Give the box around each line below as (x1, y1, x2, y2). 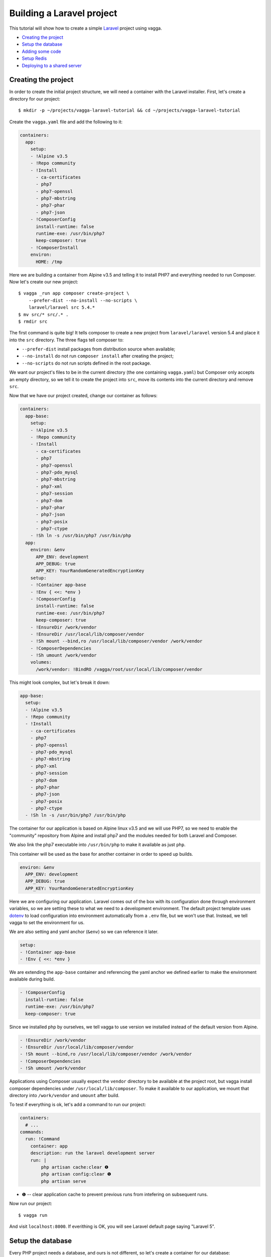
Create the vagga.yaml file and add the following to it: (9, 119, 123, 125)
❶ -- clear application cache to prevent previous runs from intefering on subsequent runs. (22, 1191, 208, 1197)
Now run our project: (9, 1201, 52, 1207)
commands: (20, 1129, 44, 1135)
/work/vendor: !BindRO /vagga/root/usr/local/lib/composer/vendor (36, 666, 203, 672)
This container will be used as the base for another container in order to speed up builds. (9, 851, 193, 857)
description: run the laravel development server (30, 1150, 155, 1156)
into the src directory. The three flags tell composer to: (9, 337, 124, 343)
